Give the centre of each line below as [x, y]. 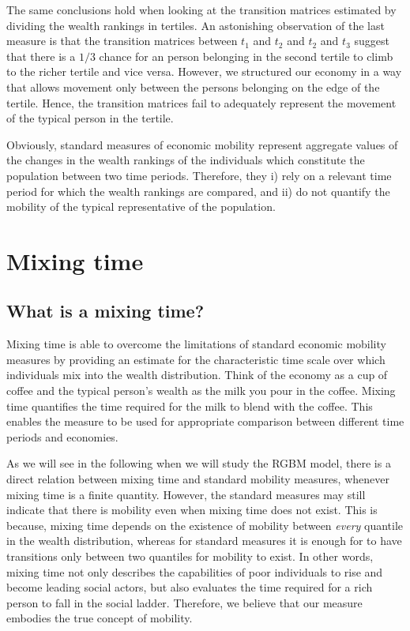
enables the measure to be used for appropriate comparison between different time [205, 421]
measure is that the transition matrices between [122, 41]
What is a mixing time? [105, 311]
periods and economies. [62, 436]
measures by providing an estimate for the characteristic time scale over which [196, 359]
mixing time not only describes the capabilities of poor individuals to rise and [195, 571]
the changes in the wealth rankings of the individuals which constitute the [186, 160]
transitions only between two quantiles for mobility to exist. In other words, [190, 556]
